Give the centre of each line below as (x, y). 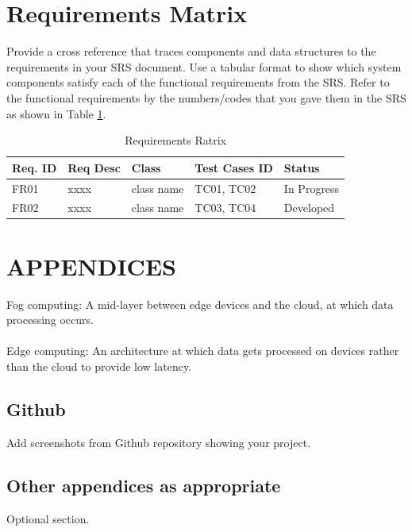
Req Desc (94, 167)
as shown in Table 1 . (56, 113)
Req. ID (35, 167)
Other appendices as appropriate (144, 485)
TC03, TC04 (225, 208)
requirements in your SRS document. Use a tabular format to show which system (204, 66)
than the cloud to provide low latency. (99, 366)
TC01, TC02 (225, 188)
